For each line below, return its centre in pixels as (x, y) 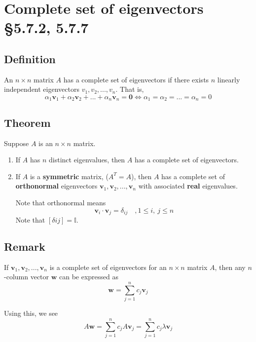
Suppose (17, 143)
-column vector (27, 277)
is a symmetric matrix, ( (69, 176)
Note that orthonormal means (61, 202)
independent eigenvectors (42, 89)
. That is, (130, 89)
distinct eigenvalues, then (87, 160)
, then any (230, 267)
